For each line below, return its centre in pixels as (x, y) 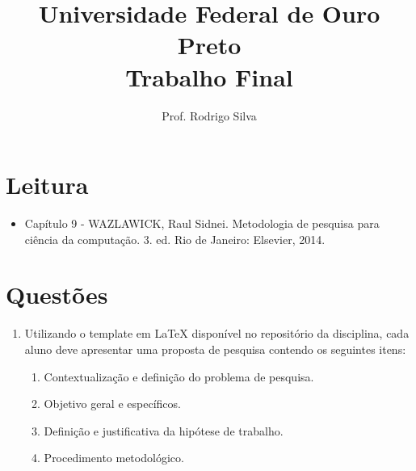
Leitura (47, 185)
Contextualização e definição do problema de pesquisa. (179, 376)
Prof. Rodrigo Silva (209, 115)
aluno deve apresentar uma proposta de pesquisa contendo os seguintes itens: (215, 349)
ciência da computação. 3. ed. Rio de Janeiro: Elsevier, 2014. (175, 239)
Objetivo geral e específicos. (112, 404)
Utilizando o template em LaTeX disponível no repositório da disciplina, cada (217, 333)
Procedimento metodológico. (114, 458)
